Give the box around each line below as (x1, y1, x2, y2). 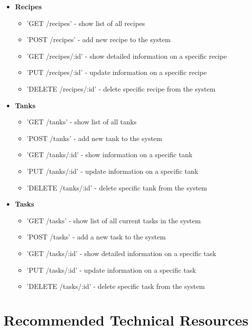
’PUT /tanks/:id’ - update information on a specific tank (26, 165, 199, 176)
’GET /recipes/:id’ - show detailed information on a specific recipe (26, 50, 227, 61)
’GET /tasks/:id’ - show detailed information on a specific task (26, 248, 216, 258)
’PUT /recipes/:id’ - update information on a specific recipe (26, 67, 207, 77)
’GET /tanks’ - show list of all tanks (26, 117, 137, 127)
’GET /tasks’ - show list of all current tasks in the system (26, 215, 201, 225)
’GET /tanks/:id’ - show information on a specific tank (26, 149, 193, 160)
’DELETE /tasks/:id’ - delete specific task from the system (26, 281, 205, 291)
